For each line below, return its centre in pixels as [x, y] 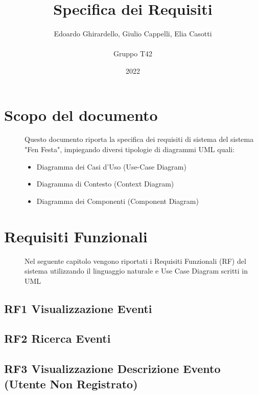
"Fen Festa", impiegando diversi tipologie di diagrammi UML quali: [130, 149]
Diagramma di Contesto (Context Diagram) [105, 184]
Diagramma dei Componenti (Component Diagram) [118, 201]
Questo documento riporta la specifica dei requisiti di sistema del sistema [139, 139]
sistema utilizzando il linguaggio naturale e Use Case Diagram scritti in [136, 271]
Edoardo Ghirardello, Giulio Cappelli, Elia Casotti [133, 34]
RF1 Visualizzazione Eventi [78, 308]
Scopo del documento [81, 115]
